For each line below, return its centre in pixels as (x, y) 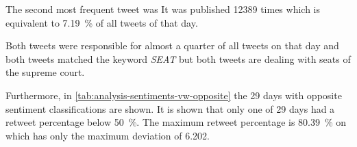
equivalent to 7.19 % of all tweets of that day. (102, 22)
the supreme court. (45, 72)
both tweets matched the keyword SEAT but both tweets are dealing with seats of (178, 58)
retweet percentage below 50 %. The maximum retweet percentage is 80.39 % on (176, 122)
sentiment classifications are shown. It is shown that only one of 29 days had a (170, 108)
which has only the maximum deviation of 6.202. (108, 135)
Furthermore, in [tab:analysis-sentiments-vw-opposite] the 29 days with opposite (174, 95)
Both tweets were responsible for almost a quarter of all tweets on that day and (172, 45)
